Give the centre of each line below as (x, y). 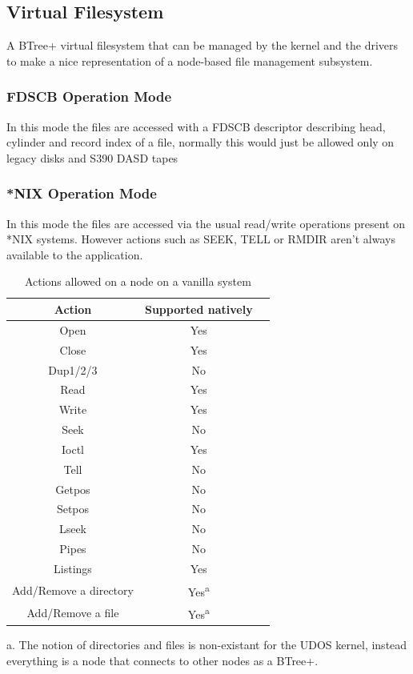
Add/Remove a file (73, 613)
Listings (73, 568)
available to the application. (75, 254)
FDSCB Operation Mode (89, 96)
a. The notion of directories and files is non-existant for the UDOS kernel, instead (207, 645)
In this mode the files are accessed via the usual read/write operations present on (206, 223)
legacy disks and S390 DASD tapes (92, 157)
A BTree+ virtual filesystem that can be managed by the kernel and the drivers (202, 45)
